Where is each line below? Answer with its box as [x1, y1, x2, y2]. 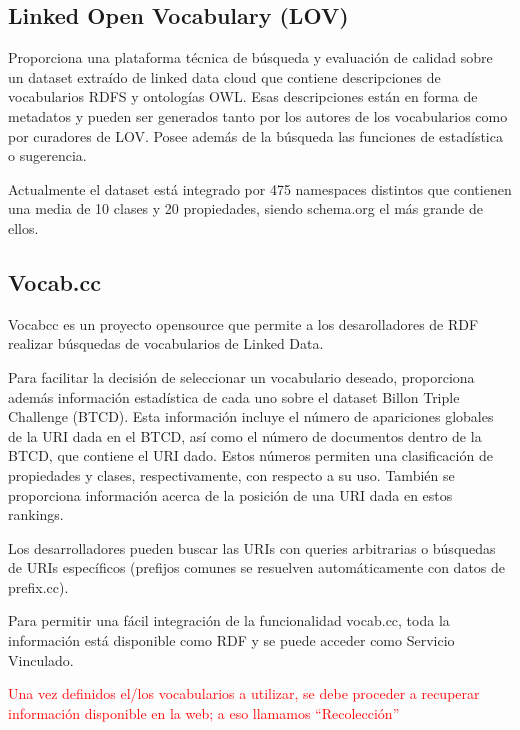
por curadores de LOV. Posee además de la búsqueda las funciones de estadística [8, 125, 503, 146]
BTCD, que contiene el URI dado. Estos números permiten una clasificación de [8, 445, 493, 466]
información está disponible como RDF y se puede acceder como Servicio [8, 630, 455, 651]
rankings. [8, 504, 64, 525]
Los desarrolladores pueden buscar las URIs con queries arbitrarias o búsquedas [8, 537, 496, 558]
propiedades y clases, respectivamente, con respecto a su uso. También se [8, 464, 455, 485]
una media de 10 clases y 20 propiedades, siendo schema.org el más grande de [8, 198, 483, 219]
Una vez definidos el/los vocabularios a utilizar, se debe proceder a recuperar [8, 683, 480, 704]
